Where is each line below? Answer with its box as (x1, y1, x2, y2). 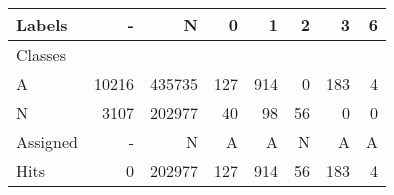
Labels (16, 13, 68, 36)
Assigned (16, 130, 78, 153)
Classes (16, 43, 67, 66)
